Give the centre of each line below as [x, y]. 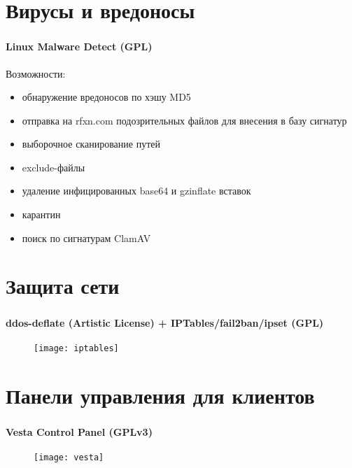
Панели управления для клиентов [160, 395]
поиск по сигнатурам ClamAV [86, 237]
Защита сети [63, 286]
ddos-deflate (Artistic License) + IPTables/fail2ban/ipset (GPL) [165, 322]
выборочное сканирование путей [91, 144]
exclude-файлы [54, 167]
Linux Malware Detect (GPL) [79, 47]
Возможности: [36, 73]
